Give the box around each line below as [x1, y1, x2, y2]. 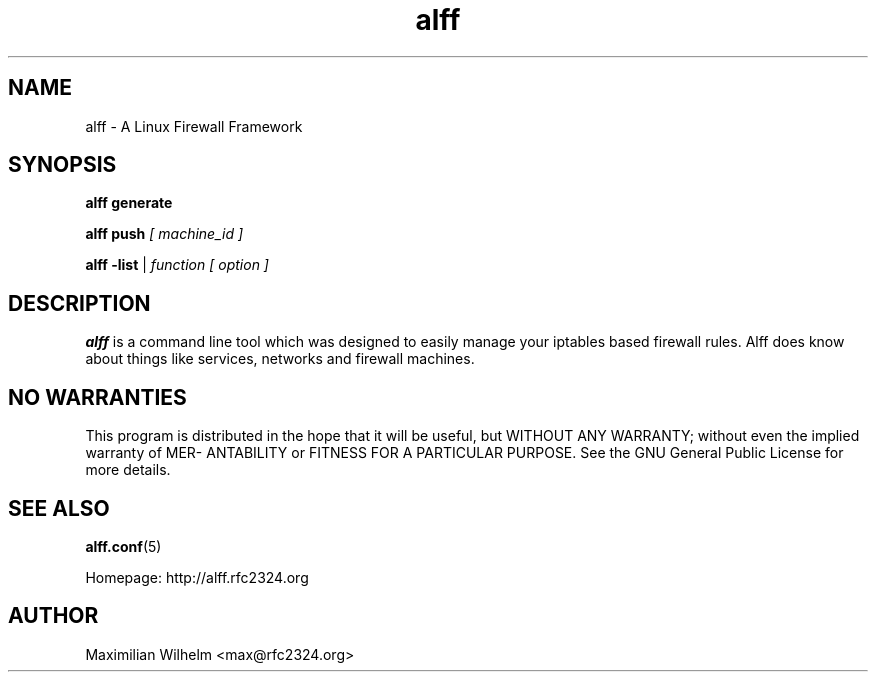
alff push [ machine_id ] [85, 225, 244, 243]
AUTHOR [8, 603, 99, 629]
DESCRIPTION [8, 290, 151, 316]
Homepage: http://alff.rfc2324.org [85, 568, 309, 586]
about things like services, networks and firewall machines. [85, 350, 475, 368]
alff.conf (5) [85, 537, 162, 555]
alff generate [85, 194, 173, 212]
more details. [85, 461, 171, 479]
